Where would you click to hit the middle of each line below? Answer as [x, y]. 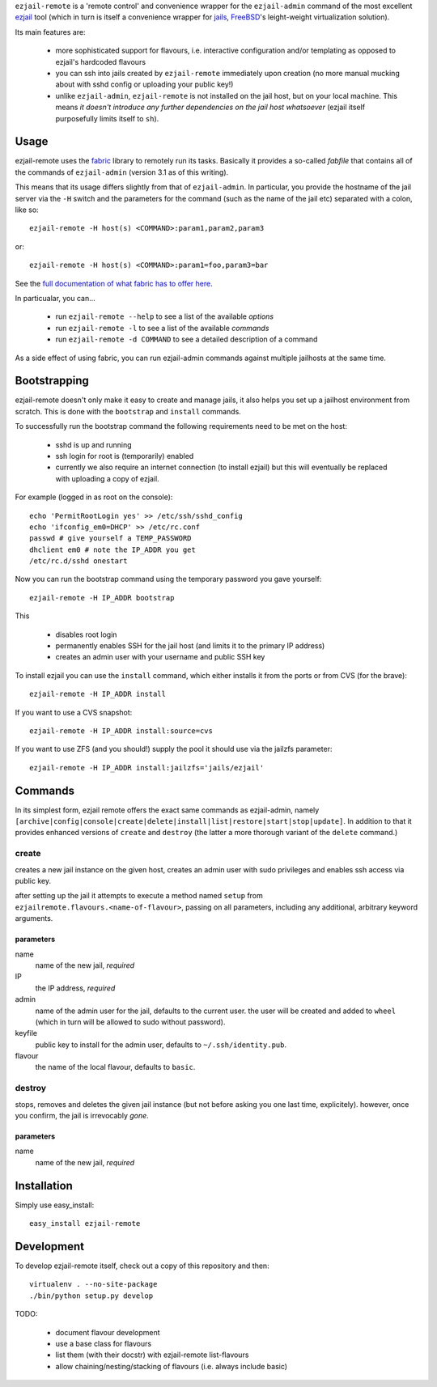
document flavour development [108, 1332]
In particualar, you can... [55, 298]
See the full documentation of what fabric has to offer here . [114, 283]
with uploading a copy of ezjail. [107, 478]
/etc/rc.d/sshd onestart [78, 561]
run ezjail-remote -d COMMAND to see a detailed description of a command [187, 339]
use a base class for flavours [104, 1343]
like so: [27, 210]
